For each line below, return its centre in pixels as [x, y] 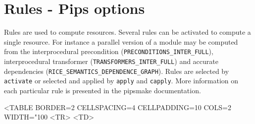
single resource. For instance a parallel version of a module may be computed [121, 41]
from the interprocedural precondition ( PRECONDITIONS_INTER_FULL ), [109, 51]
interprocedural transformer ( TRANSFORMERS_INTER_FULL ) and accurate [111, 61]
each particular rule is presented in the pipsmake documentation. [102, 90]
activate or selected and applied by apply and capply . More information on [121, 81]
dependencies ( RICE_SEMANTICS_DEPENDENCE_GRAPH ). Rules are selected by [117, 71]
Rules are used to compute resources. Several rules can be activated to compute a [127, 32]
